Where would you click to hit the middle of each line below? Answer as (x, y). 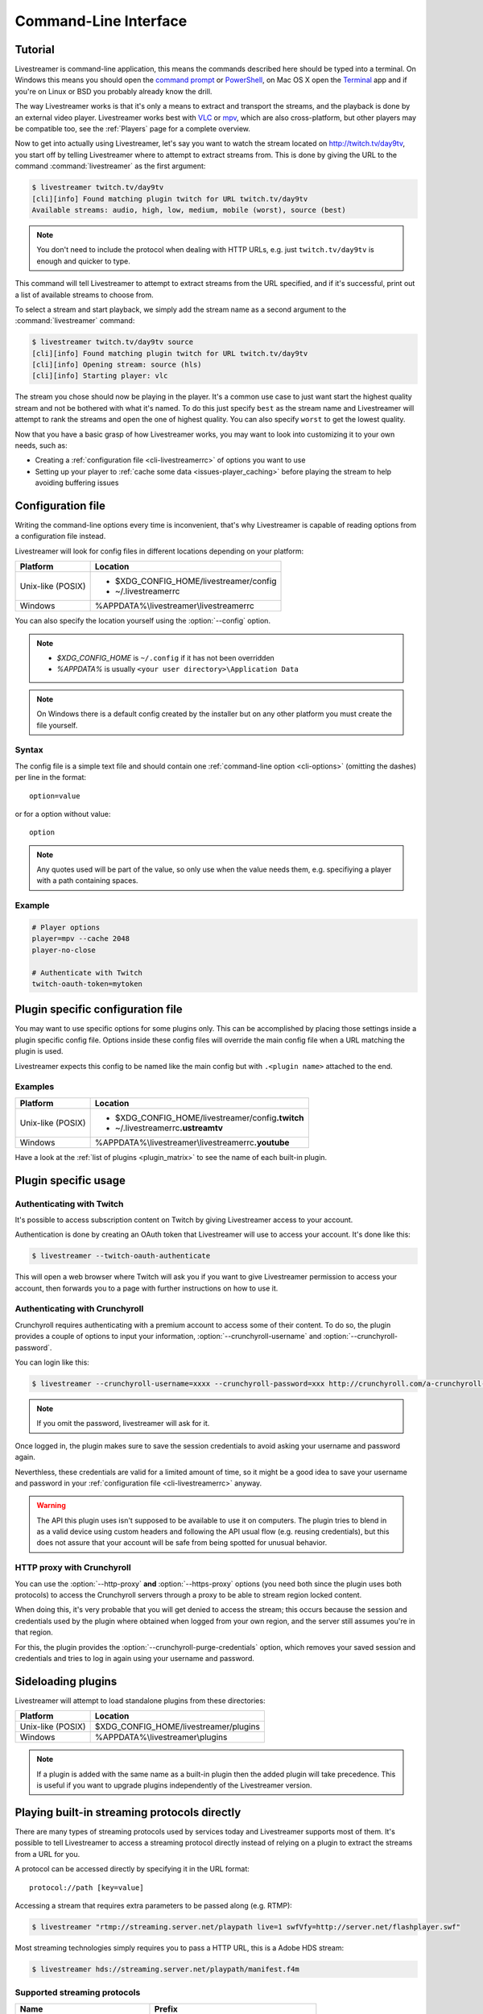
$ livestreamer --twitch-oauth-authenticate (121, 1256)
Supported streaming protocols (78, 1992)
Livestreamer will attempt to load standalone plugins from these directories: (140, 1701)
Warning (51, 1506)
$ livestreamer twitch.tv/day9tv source (112, 342)
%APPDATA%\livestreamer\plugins (161, 1738)
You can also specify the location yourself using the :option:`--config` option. (143, 621)
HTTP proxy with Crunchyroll (73, 1568)
